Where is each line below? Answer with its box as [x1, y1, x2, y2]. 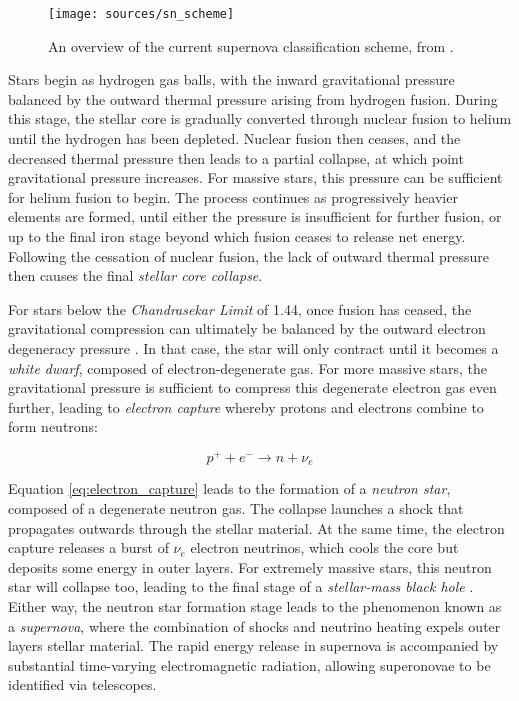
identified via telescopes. [8, 674, 157, 695]
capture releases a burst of [8, 537, 169, 558]
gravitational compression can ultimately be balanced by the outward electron [8, 318, 486, 339]
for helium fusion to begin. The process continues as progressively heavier [8, 186, 458, 207]
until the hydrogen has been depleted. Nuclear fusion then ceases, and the [8, 128, 461, 149]
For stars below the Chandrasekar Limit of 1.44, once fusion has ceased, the [8, 298, 472, 319]
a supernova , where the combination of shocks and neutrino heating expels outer [8, 615, 501, 636]
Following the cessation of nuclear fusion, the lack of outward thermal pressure [8, 245, 490, 266]
